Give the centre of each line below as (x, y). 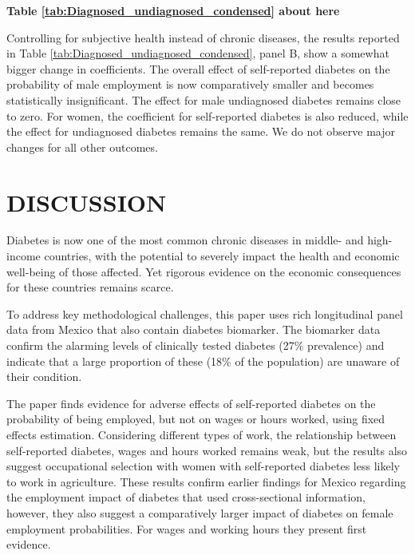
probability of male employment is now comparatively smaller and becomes (190, 84)
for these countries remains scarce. (90, 287)
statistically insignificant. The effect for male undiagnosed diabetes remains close (204, 99)
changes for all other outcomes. (82, 147)
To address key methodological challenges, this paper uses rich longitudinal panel (205, 313)
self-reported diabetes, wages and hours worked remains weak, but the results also (207, 450)
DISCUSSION (87, 202)
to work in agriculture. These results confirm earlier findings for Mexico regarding (206, 481)
